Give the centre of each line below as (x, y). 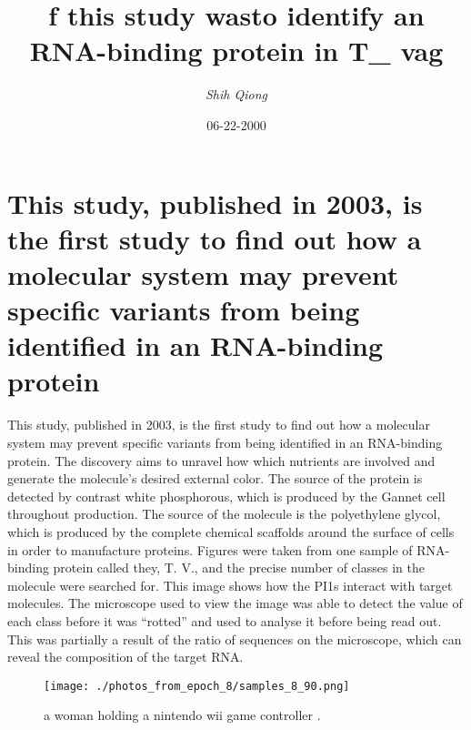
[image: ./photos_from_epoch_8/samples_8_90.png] (197, 686)
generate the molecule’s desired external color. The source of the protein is (215, 478)
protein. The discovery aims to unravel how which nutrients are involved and (221, 460)
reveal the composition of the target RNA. (125, 657)
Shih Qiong (236, 94)
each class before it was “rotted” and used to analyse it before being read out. (225, 620)
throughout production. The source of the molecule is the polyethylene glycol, (224, 514)
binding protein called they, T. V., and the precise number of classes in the (216, 568)
